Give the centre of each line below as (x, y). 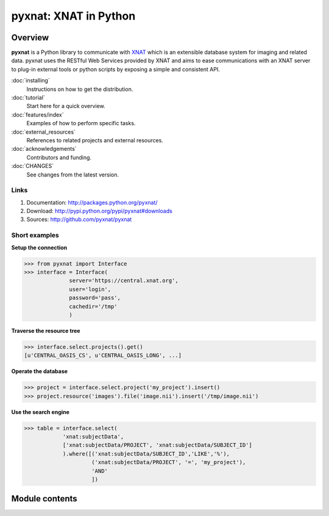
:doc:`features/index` (37, 114)
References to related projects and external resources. (95, 140)
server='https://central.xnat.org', (124, 281)
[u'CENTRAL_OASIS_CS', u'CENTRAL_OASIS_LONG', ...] (103, 355)
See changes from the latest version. (73, 175)
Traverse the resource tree (46, 330)
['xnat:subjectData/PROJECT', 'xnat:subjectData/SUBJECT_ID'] (157, 445)
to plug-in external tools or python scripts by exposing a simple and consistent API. (116, 69)
